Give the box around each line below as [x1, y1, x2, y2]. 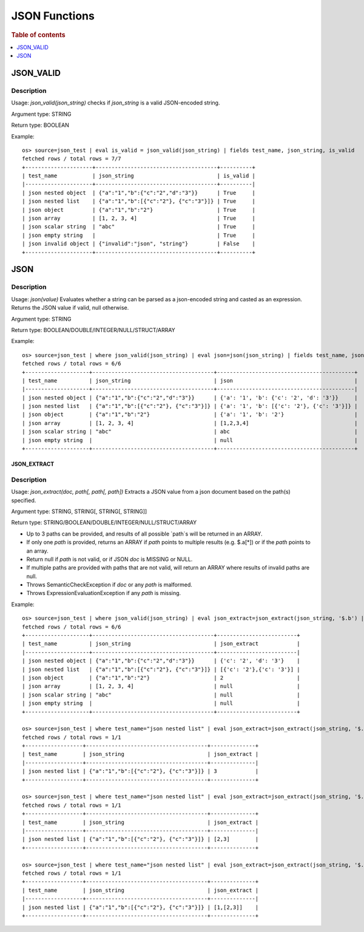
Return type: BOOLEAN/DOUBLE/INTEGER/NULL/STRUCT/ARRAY [11, 326, 175, 333]
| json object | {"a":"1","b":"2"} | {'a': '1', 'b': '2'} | [22, 411, 358, 418]
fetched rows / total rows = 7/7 [22, 155, 121, 162]
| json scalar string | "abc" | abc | [22, 428, 358, 435]
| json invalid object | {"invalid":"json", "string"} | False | [22, 240, 256, 247]
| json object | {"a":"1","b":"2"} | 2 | [22, 674, 300, 681]
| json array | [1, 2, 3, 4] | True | [22, 215, 256, 222]
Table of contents [11, 30, 66, 39]
